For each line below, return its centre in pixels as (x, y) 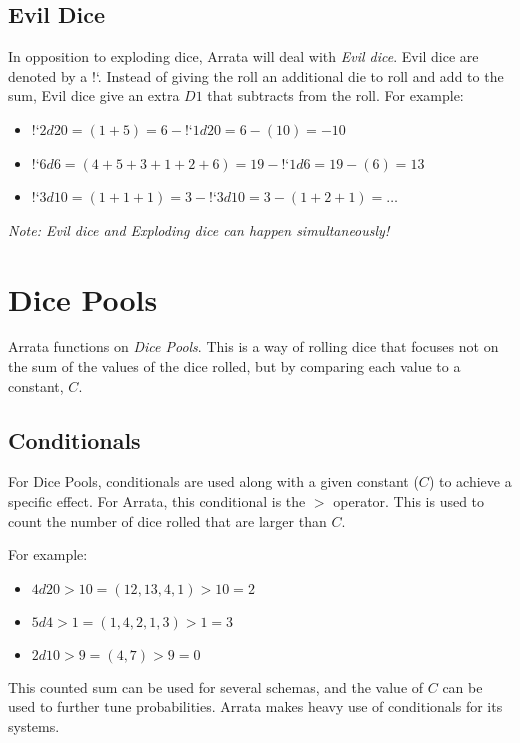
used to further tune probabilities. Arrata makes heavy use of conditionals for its (255, 706)
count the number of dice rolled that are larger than (167, 520)
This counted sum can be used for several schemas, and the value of (216, 686)
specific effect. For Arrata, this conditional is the (157, 501)
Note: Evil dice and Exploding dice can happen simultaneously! (199, 229)
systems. (34, 726)
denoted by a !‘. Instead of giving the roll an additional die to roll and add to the (256, 75)
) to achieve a (470, 481)
